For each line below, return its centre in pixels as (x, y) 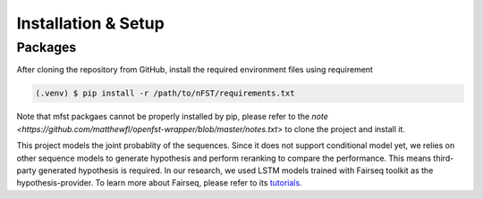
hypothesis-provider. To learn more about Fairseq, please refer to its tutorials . (160, 183)
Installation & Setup (90, 23)
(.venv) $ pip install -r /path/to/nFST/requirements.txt (165, 93)
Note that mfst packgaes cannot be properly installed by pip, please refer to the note (172, 117)
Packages (47, 47)
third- (444, 158)
